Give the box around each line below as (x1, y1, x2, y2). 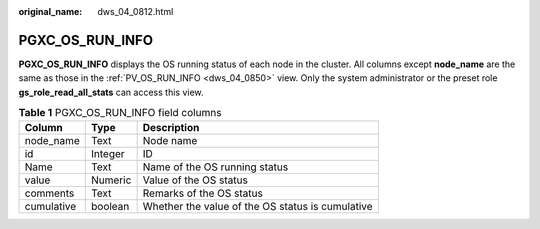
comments (24, 186, 75, 200)
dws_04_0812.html (97, 6, 174, 17)
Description (142, 121, 200, 135)
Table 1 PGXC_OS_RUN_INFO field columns (18, 106, 222, 120)
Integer (91, 147, 125, 161)
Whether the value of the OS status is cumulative (142, 200, 374, 214)
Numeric (91, 173, 132, 187)
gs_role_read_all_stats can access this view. (18, 86, 204, 98)
